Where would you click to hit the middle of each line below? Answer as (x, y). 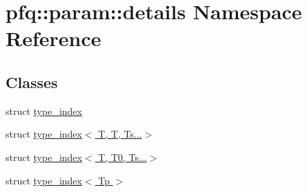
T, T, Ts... (120, 134)
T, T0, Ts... (122, 157)
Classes (32, 82)
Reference (53, 38)
